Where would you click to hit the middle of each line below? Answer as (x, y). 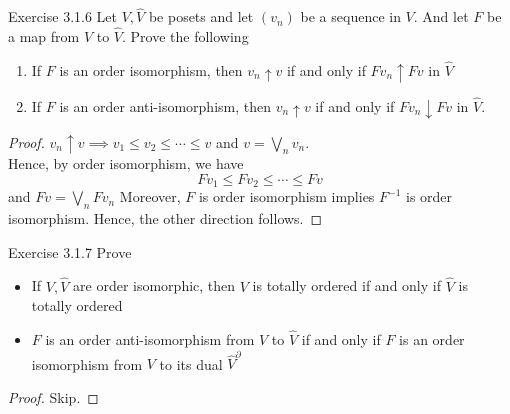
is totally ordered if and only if (346, 285)
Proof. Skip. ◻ (53, 396)
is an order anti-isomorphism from (150, 338)
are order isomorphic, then (154, 285)
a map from (44, 36)
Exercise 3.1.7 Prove (70, 251)
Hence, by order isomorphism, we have (126, 163)
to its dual (191, 363)
